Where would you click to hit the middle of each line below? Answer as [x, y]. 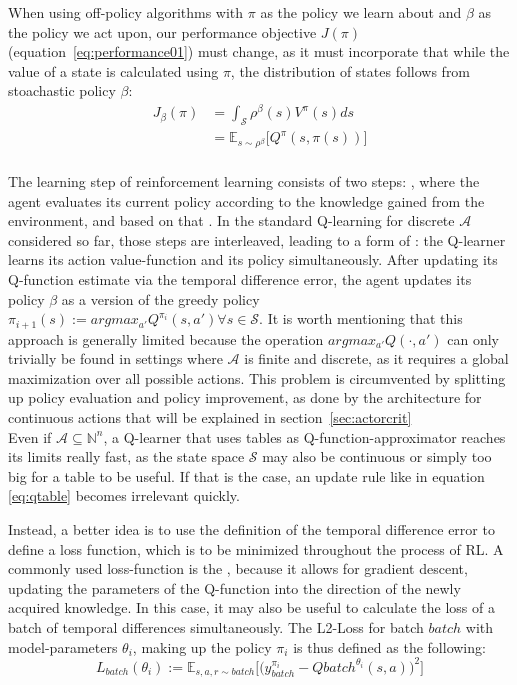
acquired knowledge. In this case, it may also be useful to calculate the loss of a [251, 607]
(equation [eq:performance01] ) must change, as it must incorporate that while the [259, 51]
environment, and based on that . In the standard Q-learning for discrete [231, 220]
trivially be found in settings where [115, 358]
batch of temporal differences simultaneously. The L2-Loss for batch [216, 626]
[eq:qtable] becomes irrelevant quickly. [124, 495]
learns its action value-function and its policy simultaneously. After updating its [253, 259]
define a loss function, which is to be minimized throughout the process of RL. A [256, 548]
